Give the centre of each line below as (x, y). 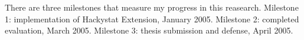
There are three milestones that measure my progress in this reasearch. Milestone (152, 7)
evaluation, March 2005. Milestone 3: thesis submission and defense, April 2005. (149, 30)
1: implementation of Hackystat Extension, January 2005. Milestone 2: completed (152, 19)
